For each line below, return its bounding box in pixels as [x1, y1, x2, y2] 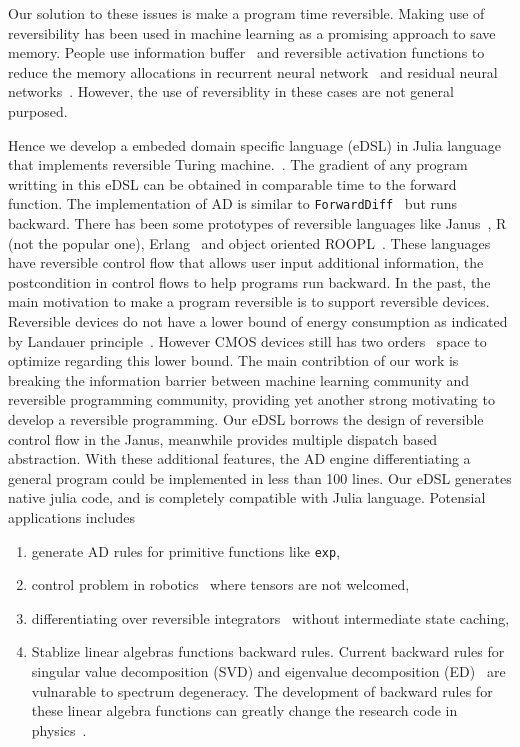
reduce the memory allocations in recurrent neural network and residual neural [8, 61, 498, 82]
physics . [31, 719, 87, 740]
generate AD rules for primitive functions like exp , [31, 540, 341, 561]
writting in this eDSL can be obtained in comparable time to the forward [8, 173, 457, 194]
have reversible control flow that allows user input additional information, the [8, 252, 484, 273]
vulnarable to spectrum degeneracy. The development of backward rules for [31, 680, 493, 701]
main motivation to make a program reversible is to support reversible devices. [8, 291, 490, 312]
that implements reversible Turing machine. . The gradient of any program [8, 154, 468, 175]
